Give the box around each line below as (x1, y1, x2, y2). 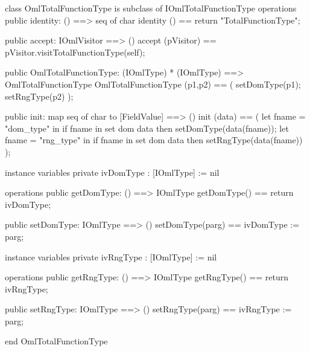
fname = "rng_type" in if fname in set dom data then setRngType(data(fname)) (5, 134, 303, 146)
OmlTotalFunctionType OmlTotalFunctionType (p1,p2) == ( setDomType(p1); (5, 77, 301, 90)
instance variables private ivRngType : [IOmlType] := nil (5, 250, 217, 263)
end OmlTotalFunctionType (5, 335, 108, 347)
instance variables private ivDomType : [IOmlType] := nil (5, 166, 220, 178)
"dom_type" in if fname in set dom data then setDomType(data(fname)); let (5, 121, 289, 134)
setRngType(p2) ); (5, 89, 74, 102)
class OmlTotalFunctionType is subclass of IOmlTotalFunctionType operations (5, 2, 297, 14)
